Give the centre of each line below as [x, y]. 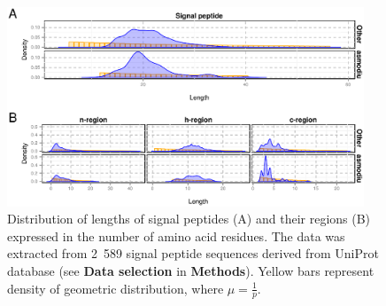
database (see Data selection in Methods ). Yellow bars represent [191, 270]
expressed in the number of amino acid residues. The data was [176, 235]
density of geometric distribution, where [116, 288]
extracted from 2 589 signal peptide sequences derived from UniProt [193, 253]
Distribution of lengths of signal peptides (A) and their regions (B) [189, 219]
